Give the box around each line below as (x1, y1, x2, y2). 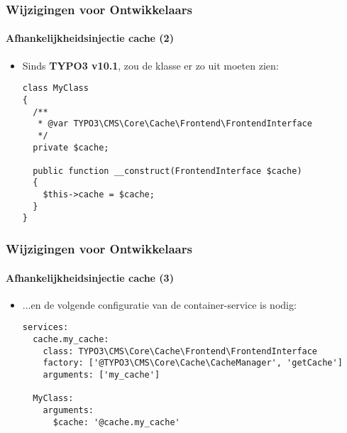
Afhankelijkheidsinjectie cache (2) (6, 31, 174, 45)
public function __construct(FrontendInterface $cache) (33, 165, 302, 176)
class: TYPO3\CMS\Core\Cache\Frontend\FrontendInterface (43, 346, 318, 356)
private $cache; (33, 142, 109, 153)
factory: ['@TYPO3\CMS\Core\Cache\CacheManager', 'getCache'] (43, 358, 343, 368)
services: (22, 322, 69, 333)
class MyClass (22, 83, 89, 94)
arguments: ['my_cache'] (43, 369, 160, 380)
